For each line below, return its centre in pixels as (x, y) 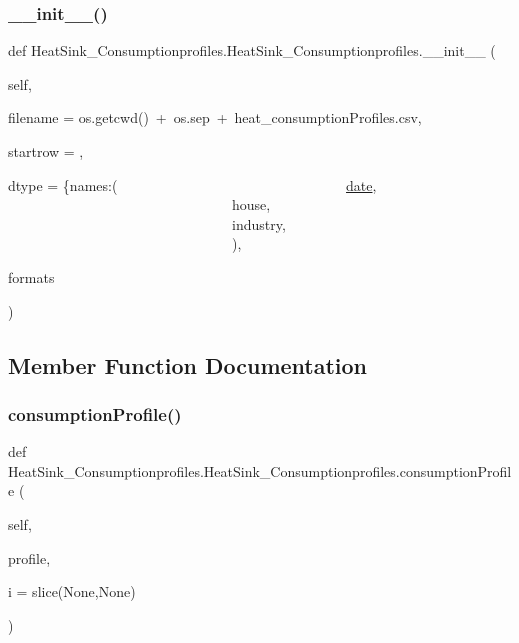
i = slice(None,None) (72, 591)
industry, (258, 223)
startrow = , (46, 151)
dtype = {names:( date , (192, 184)
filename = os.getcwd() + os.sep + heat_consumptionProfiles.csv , (215, 117)
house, (251, 204)
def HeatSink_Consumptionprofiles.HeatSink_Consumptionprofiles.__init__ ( (252, 50)
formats (31, 276)
